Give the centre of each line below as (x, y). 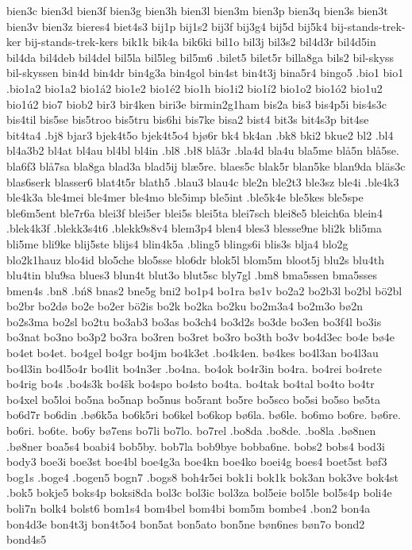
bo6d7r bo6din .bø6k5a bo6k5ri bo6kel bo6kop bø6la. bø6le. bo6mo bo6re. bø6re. (204, 415)
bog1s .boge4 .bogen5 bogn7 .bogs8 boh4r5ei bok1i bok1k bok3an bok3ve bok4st (202, 477)
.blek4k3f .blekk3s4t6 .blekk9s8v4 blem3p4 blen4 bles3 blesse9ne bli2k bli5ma (194, 228)
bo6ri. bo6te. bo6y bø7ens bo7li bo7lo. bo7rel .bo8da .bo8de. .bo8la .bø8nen (191, 431)
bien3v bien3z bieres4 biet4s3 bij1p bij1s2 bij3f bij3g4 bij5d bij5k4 (167, 26)
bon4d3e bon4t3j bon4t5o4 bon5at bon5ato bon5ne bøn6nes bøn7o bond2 (186, 523)
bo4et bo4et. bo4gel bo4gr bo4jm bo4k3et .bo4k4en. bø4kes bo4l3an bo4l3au (193, 353)
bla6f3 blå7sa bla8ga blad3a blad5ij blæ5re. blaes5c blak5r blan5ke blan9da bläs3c (206, 165)
